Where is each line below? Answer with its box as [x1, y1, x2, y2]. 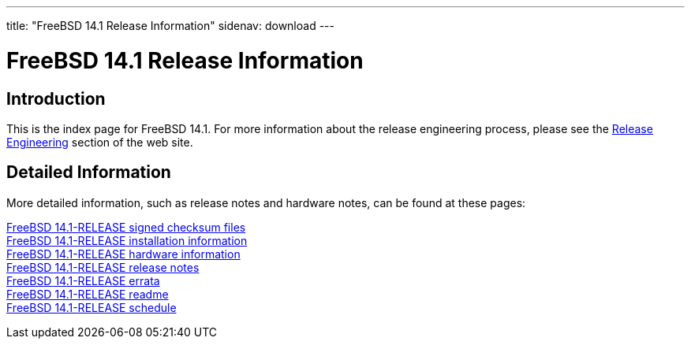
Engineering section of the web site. [6, 135, 193, 149]
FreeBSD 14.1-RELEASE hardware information [6, 247, 241, 261]
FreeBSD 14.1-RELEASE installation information [6, 233, 248, 247]
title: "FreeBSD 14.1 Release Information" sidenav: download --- [6, 19, 334, 32]
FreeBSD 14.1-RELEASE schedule [6, 300, 177, 314]
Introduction [6, 88, 106, 109]
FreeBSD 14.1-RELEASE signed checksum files [6, 220, 246, 234]
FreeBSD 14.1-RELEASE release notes [6, 260, 200, 274]
